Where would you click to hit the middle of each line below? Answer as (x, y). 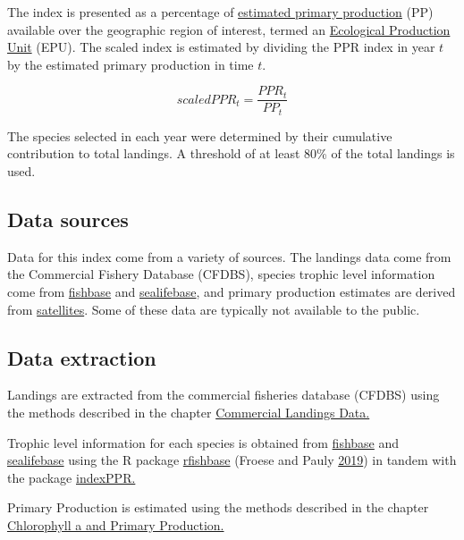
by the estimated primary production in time (131, 64)
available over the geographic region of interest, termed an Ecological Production (229, 29)
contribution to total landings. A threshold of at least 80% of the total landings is (231, 153)
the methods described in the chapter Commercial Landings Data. (189, 413)
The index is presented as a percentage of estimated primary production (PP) (220, 12)
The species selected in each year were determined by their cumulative (200, 135)
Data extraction (82, 357)
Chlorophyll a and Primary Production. (116, 525)
